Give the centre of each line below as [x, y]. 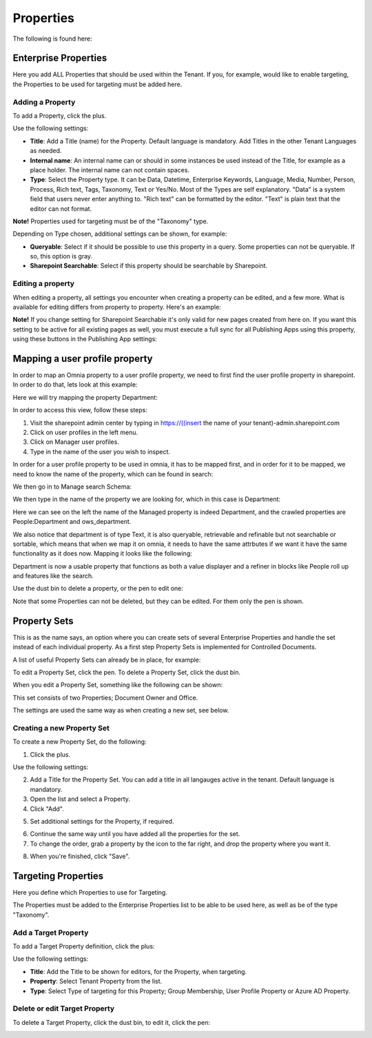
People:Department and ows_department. [72, 522]
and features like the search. [53, 576]
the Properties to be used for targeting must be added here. [97, 84]
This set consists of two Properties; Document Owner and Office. [105, 698]
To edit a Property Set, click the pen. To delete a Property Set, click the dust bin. [127, 672]
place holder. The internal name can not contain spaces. [110, 170]
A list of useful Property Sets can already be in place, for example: [107, 660]
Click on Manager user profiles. [75, 442]
